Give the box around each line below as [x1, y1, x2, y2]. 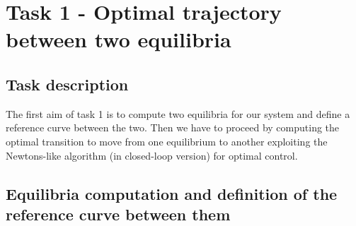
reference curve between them [6, 203, 231, 225]
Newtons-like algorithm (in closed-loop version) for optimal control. [6, 148, 298, 162]
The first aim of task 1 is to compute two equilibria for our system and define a [6, 106, 350, 121]
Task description [6, 73, 129, 95]
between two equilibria [6, 25, 231, 54]
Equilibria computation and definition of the [6, 182, 338, 204]
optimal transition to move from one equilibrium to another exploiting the [6, 133, 328, 148]
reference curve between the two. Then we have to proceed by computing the [6, 120, 340, 135]
